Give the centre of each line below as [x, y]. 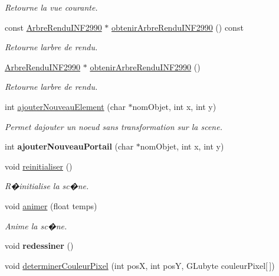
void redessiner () [39, 246]
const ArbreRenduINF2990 [53, 27]
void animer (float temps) [51, 205]
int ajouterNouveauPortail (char [69, 146]
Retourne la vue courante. [51, 7]
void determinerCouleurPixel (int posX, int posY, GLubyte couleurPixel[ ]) [140, 265]
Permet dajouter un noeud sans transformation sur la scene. [114, 126]
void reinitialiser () [39, 166]
